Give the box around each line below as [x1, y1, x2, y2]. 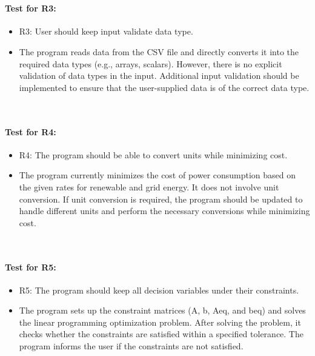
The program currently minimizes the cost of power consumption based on [19, 169, 296, 181]
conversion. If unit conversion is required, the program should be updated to [19, 192, 303, 205]
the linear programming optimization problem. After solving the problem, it [19, 315, 301, 328]
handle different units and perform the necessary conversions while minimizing [19, 204, 310, 217]
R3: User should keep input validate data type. [19, 25, 193, 38]
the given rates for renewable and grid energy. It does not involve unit [19, 180, 279, 193]
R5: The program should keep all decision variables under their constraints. [19, 283, 299, 296]
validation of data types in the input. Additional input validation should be [19, 69, 299, 82]
